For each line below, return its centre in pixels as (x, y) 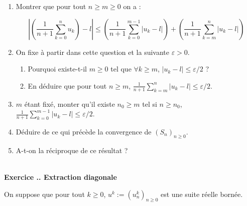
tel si (150, 104)
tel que (121, 69)
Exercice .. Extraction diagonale (60, 177)
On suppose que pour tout (44, 194)
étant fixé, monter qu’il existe (70, 104)
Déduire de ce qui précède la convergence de (84, 132)
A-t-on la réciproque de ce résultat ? (72, 150)
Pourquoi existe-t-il (57, 69)
